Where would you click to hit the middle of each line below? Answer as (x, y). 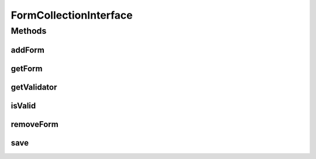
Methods (29, 31)
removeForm (35, 124)
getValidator (34, 87)
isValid (23, 106)
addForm (28, 50)
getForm (27, 68)
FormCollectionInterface (72, 15)
